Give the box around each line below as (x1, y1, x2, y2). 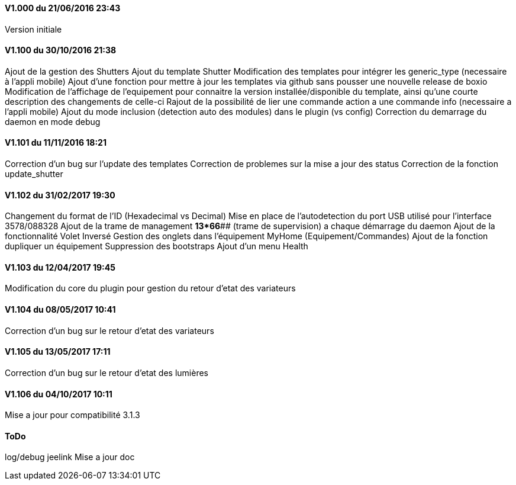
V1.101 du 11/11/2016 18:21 (5, 137, 107, 148)
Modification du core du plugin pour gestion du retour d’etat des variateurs (5, 283, 296, 294)
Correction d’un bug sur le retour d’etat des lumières (5, 367, 208, 378)
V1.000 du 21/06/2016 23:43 (5, 3, 121, 13)
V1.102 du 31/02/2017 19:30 (5, 189, 115, 200)
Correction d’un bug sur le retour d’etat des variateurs (5, 325, 214, 336)
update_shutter (5, 169, 63, 179)
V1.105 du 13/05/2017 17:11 (5, 346, 111, 357)
